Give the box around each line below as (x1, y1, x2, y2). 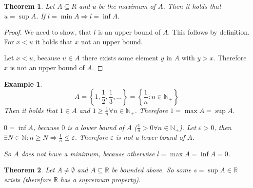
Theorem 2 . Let (4, 165, 55, 175)
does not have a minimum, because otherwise (21, 148, 155, 158)
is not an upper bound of (10, 62, 85, 72)
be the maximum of (98, 1, 156, 11)
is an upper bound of (98, 27, 161, 37)
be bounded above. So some (111, 165, 192, 175)
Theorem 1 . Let (4, 1, 55, 11)
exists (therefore (4, 174, 52, 185)
